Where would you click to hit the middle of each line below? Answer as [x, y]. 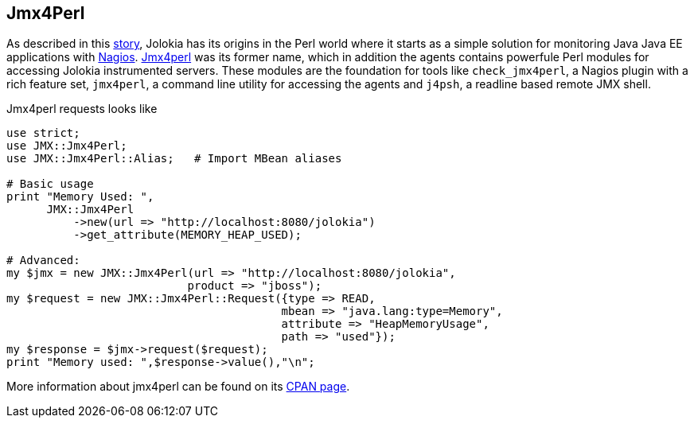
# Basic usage [50, 184]
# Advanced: [43, 261]
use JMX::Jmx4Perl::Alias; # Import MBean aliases [174, 159]
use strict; [43, 133]
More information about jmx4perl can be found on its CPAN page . [178, 387]
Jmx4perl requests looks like [82, 109]
